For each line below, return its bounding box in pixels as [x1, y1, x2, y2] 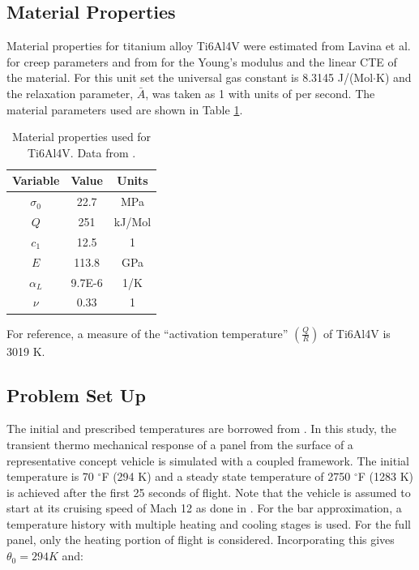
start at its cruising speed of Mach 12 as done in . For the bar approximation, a [6, 499, 402, 516]
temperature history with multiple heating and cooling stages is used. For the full [6, 515, 411, 532]
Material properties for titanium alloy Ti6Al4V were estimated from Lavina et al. [6, 37, 411, 54]
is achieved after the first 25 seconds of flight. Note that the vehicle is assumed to [6, 483, 411, 500]
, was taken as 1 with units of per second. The [145, 84, 375, 101]
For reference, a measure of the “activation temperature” [6, 324, 289, 341]
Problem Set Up [6, 382, 146, 407]
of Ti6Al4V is [323, 324, 391, 341]
